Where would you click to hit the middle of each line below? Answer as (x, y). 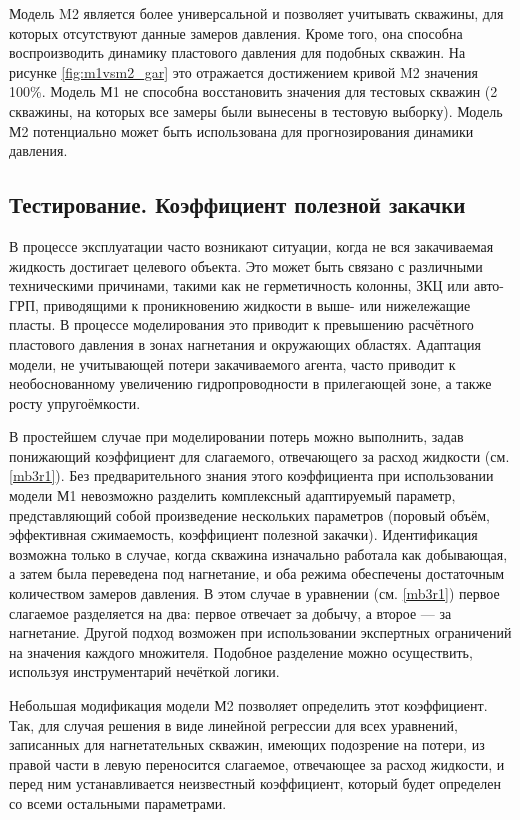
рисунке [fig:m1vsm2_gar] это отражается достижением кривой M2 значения (243, 71)
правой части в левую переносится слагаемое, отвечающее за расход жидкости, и (257, 763)
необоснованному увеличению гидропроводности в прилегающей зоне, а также (250, 383)
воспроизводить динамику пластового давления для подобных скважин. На (237, 52)
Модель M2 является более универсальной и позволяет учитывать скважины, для (256, 13)
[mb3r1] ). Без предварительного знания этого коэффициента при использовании (251, 475)
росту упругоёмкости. (75, 402)
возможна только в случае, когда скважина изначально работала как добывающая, (258, 553)
